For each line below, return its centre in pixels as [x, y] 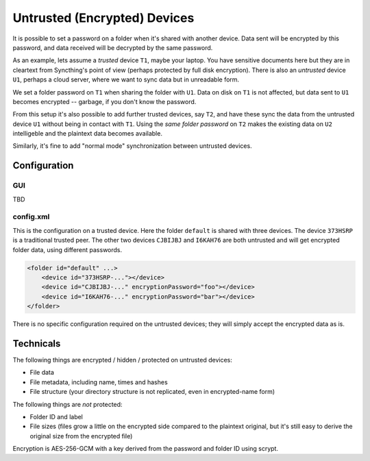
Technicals [37, 344]
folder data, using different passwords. [67, 249]
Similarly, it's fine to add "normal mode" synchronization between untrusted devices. [133, 146]
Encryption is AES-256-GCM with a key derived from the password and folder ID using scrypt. [146, 449]
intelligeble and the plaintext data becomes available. [87, 134]
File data [42, 373]
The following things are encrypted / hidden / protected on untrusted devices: [123, 360]
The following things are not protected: [67, 404]
